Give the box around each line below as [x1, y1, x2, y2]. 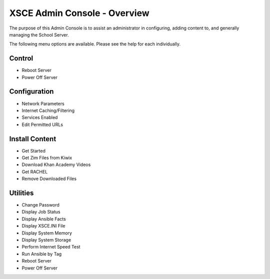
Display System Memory [21, 230, 72, 236]
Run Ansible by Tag [21, 250, 62, 257]
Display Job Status [21, 209, 60, 215]
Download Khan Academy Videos [21, 161, 91, 167]
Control [9, 54, 33, 62]
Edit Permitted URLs [21, 121, 63, 127]
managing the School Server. [9, 31, 69, 37]
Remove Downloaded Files [21, 175, 77, 182]
